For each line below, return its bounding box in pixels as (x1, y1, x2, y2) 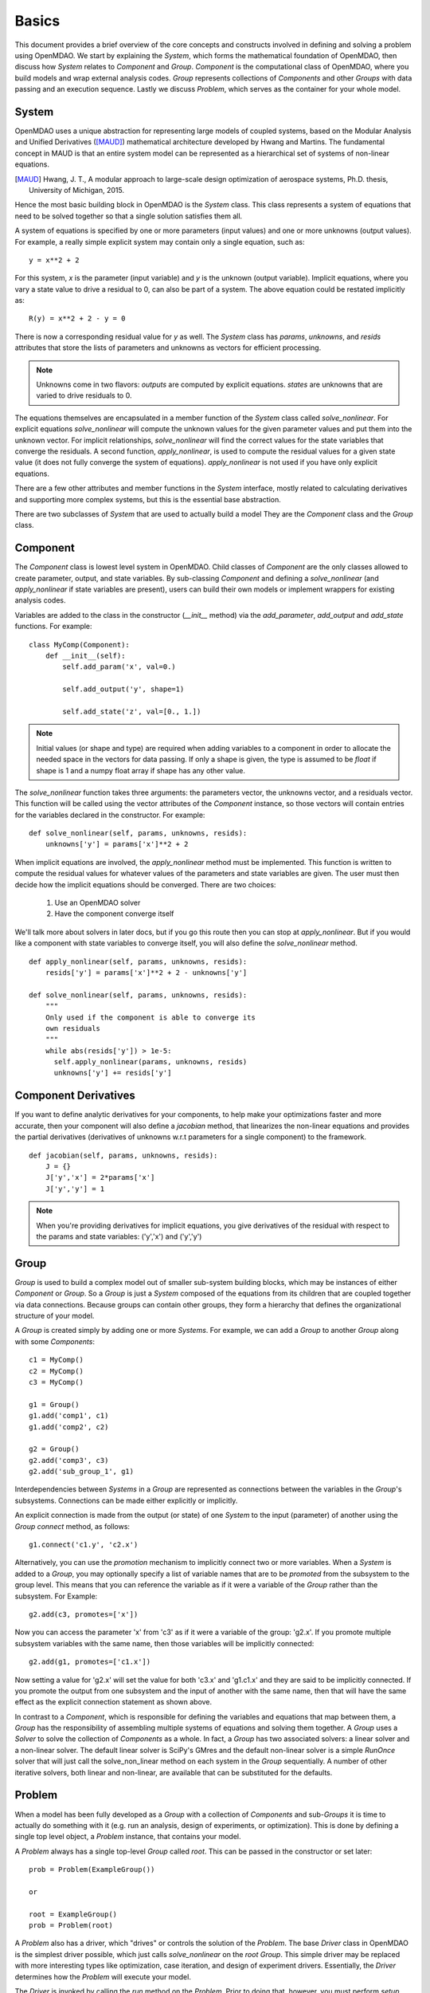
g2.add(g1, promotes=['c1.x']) (29, 1657, 151, 1666)
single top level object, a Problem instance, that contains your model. (14, 1832, 241, 1842)
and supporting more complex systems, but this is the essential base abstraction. (14, 494, 282, 504)
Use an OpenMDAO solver (54, 898, 141, 908)
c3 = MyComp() (29, 1378, 84, 1386)
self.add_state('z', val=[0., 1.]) (62, 706, 201, 716)
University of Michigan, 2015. (29, 185, 125, 195)
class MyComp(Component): (29, 640, 131, 649)
